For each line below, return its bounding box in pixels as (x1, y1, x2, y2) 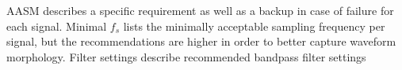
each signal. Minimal (6, 17, 107, 34)
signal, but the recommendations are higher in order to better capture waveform (6, 33, 396, 50)
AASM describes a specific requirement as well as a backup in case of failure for (6, 2, 394, 18)
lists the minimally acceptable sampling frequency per (123, 17, 385, 34)
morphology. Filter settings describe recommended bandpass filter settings (6, 48, 366, 64)
